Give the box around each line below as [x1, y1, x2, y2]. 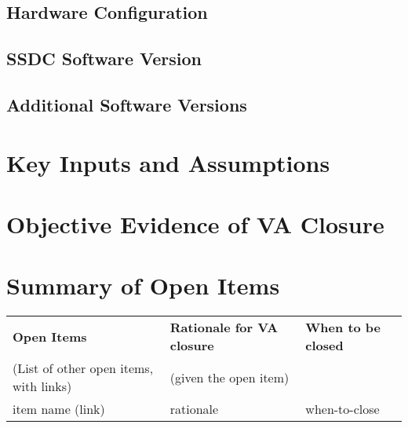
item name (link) [13, 400, 105, 419]
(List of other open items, [13, 359, 154, 378]
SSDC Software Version [6, 46, 202, 71]
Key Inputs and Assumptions [6, 146, 330, 178]
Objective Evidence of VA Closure [6, 207, 384, 240]
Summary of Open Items [6, 269, 280, 302]
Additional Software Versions [6, 92, 247, 116]
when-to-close [305, 400, 380, 419]
